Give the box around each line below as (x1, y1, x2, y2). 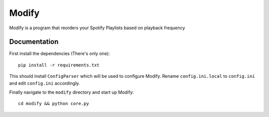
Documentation (9, 38, 59, 46)
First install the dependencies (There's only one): (9, 51, 110, 57)
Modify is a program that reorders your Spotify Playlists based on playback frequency (9, 25, 185, 31)
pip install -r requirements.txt (18, 62, 100, 68)
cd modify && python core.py (18, 101, 89, 107)
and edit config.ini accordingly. (9, 80, 80, 86)
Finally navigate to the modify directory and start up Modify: (9, 89, 134, 95)
